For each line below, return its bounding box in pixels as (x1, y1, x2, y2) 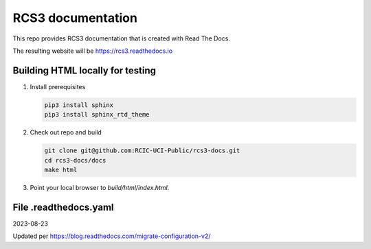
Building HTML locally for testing (12, 64, 157, 76)
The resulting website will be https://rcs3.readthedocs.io (12, 47, 173, 55)
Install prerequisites (30, 82, 86, 91)
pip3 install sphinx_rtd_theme (44, 110, 150, 119)
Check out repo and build (30, 128, 102, 137)
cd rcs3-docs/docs (44, 156, 106, 164)
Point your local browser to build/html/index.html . (30, 183, 170, 191)
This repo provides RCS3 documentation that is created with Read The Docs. (12, 34, 230, 43)
